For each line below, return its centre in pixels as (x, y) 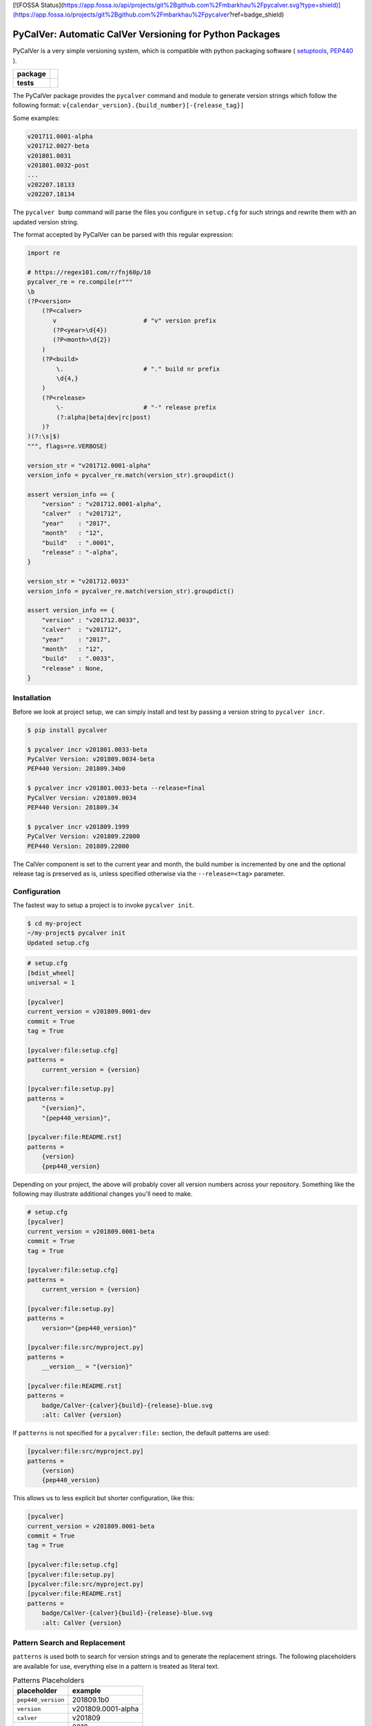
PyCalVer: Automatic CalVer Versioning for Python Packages (146, 35)
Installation (32, 698)
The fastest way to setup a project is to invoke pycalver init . (103, 905)
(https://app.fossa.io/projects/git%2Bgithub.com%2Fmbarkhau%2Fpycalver (121, 14)
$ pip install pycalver (68, 730)
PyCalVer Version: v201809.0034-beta (91, 759)
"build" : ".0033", (78, 659)
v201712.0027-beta (58, 146)
